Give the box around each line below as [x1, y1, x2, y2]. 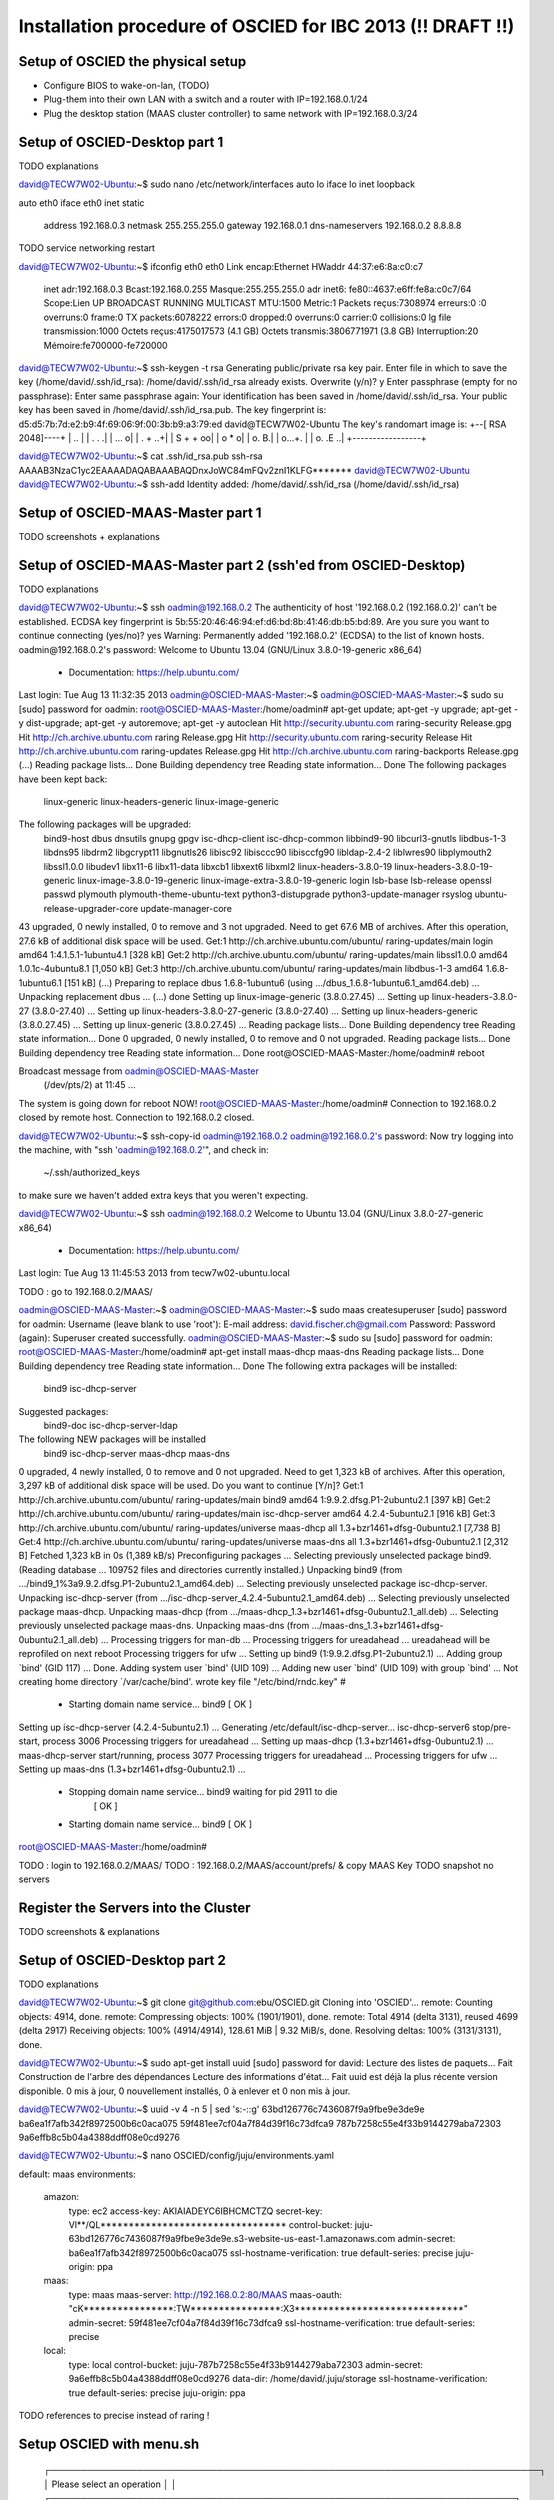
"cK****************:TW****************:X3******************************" [68, 2303, 469, 2315]
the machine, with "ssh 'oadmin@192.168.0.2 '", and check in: [18, 1144, 269, 1156]
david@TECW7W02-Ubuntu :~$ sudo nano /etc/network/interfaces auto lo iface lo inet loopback [18, 178, 415, 190]
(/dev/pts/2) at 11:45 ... [43, 1079, 136, 1091]
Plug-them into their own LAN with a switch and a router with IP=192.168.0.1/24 [43, 93, 369, 105]
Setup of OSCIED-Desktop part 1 [18, 133, 224, 150]
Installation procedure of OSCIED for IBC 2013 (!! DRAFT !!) [18, 15, 515, 37]
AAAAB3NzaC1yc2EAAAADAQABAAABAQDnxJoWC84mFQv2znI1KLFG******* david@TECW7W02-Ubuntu [18, 464, 470, 476]
